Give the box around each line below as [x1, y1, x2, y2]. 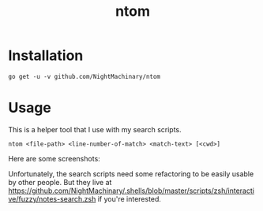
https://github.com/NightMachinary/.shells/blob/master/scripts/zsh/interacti [8, 186, 255, 195]
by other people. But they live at [8, 177, 112, 187]
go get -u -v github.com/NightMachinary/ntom [8, 72, 160, 80]
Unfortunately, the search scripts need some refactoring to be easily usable [8, 168, 254, 179]
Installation [8, 46, 84, 65]
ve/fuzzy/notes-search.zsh [8, 194, 96, 203]
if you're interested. [97, 194, 162, 203]
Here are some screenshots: [8, 154, 100, 163]
